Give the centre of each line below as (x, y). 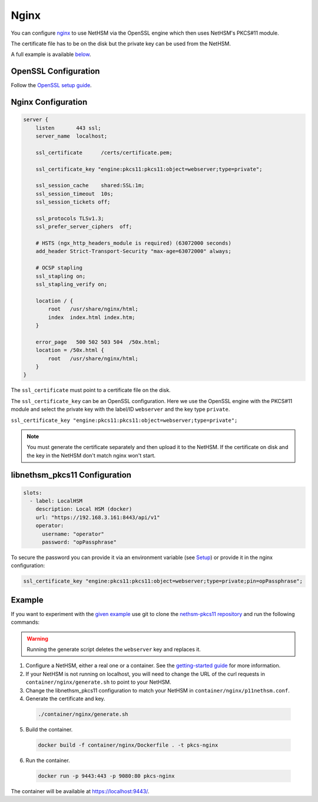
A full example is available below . (51, 54)
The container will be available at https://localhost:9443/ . (80, 791)
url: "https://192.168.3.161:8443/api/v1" (98, 517)
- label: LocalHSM (56, 501)
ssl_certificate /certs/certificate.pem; (104, 152)
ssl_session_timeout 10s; (75, 194)
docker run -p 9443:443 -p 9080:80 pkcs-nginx (106, 776)
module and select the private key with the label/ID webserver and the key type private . (120, 410)
